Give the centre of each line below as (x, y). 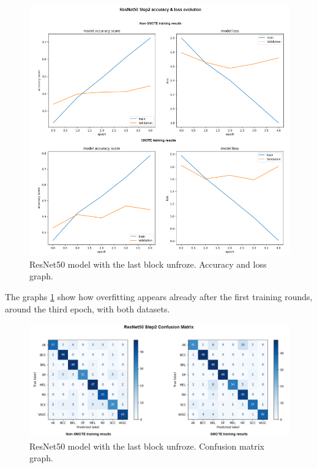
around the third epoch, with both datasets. (88, 308)
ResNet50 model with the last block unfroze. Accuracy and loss (148, 264)
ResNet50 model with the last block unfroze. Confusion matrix (147, 446)
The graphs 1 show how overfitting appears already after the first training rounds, (159, 297)
